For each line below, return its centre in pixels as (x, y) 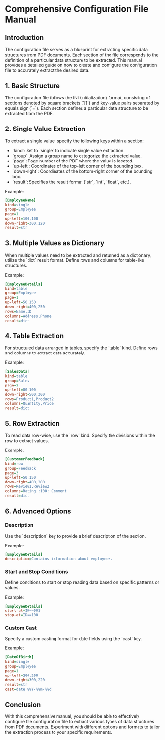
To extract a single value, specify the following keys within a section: (74, 141)
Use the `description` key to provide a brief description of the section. (76, 536)
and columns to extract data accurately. (45, 353)
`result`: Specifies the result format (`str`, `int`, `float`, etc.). (71, 182)
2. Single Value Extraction (45, 129)
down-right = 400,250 (25, 307)
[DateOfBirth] (20, 657)
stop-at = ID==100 (22, 615)
